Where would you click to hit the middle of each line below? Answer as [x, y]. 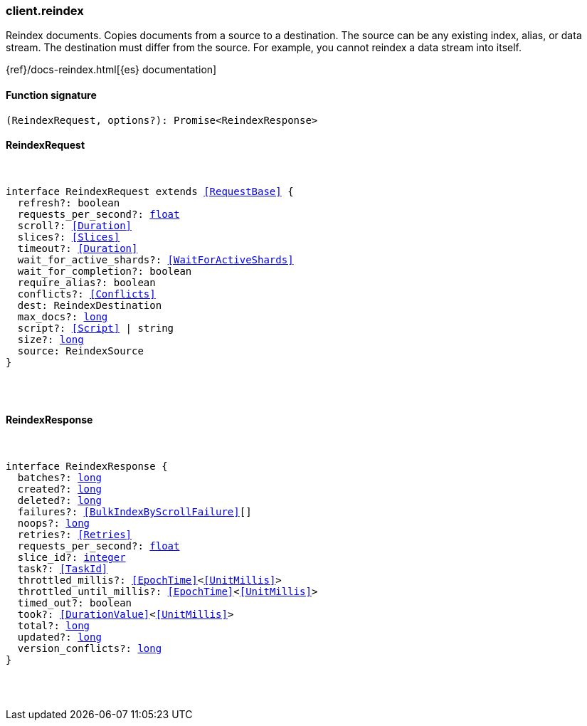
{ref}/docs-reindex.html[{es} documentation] [111, 70]
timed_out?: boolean [75, 603]
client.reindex [45, 11]
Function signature [51, 95]
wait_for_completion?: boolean [105, 271]
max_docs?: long [63, 316]
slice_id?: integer [72, 558]
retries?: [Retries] [75, 535]
